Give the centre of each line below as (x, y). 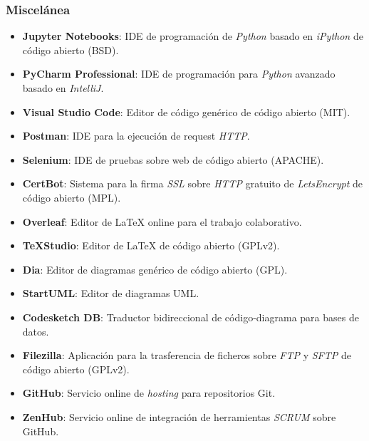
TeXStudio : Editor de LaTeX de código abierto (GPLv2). (151, 245)
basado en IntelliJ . (63, 88)
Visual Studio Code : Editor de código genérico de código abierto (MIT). (186, 111)
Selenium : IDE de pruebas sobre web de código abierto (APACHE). (173, 159)
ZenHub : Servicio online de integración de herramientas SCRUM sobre (179, 416)
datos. (36, 331)
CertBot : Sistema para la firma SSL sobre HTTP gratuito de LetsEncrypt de (193, 183)
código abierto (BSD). (71, 50)
